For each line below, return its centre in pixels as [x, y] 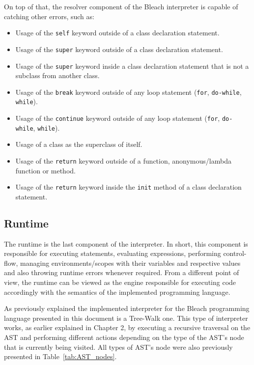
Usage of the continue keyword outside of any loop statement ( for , [118, 118]
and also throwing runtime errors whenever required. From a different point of [122, 272]
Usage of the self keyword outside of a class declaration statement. [117, 33]
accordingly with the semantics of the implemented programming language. [117, 292]
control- [235, 253]
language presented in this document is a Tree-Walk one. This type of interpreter [126, 318]
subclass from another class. [57, 75]
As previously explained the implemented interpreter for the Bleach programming [127, 308]
